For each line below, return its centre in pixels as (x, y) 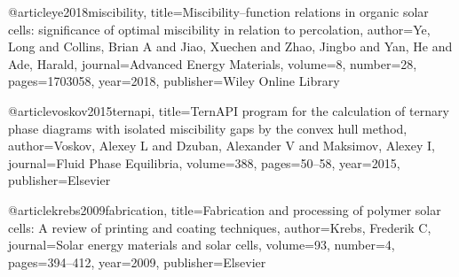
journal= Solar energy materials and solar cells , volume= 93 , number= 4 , (202, 245)
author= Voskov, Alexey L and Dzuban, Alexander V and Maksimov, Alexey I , (222, 146)
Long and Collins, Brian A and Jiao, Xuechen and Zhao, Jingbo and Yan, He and (230, 46)
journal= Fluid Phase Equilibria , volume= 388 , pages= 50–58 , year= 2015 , (204, 162)
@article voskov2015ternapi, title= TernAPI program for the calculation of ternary (229, 110)
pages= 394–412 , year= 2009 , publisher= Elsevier (137, 262)
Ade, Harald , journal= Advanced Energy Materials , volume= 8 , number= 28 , (213, 63)
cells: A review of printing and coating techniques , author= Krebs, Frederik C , (220, 227)
